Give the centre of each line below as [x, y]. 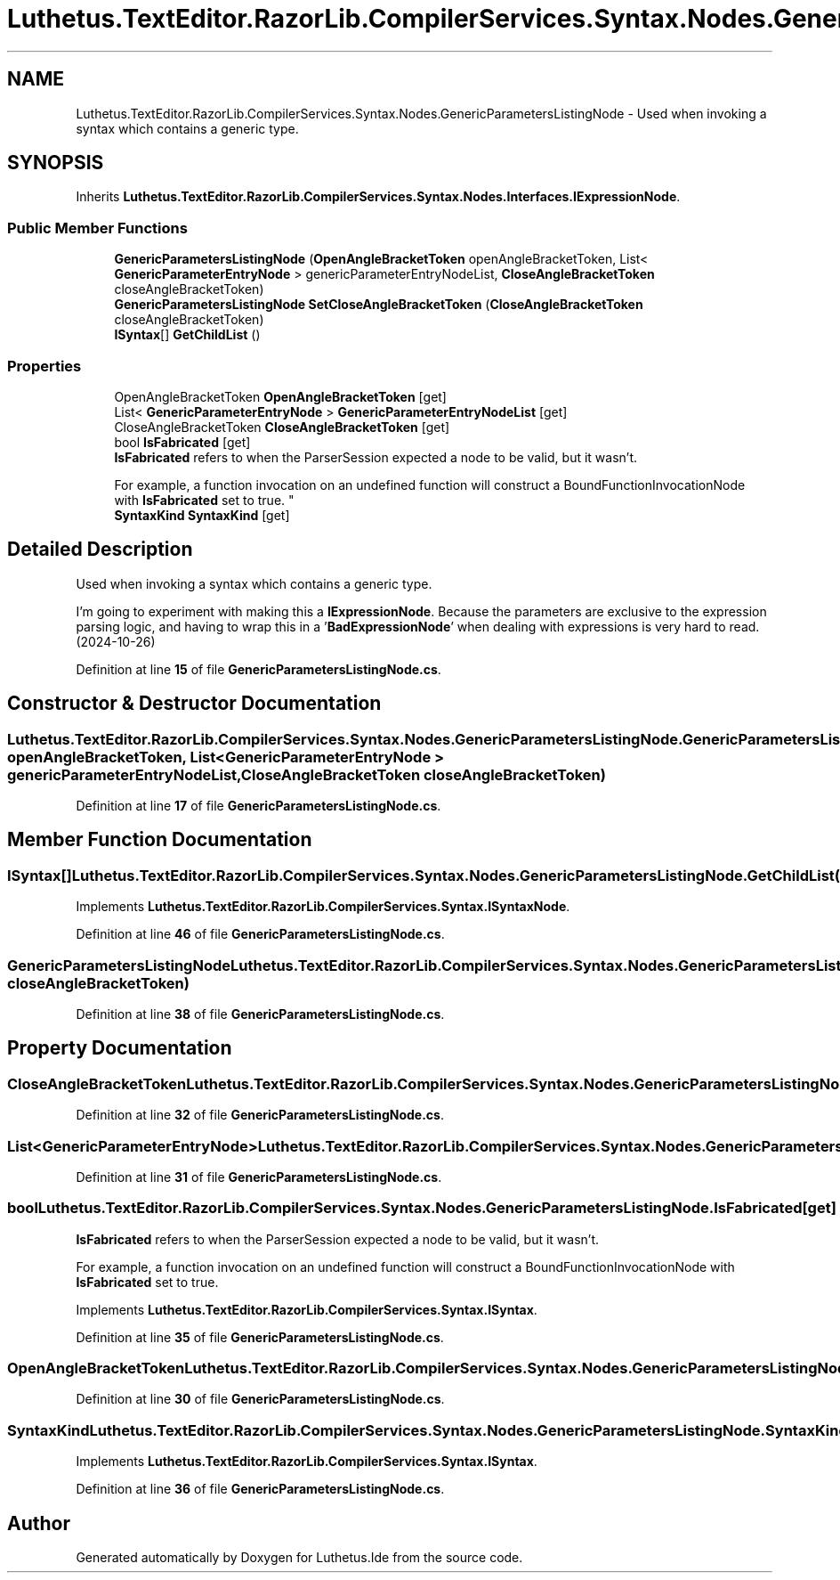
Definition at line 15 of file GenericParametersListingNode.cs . [258, 669]
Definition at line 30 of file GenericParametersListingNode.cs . [260, 1399]
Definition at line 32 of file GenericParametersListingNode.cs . [260, 1115]
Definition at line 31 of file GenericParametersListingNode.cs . [259, 1177]
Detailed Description [100, 550]
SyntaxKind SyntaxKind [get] [202, 515]
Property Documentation [120, 1048]
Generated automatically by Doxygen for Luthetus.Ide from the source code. [299, 1558]
